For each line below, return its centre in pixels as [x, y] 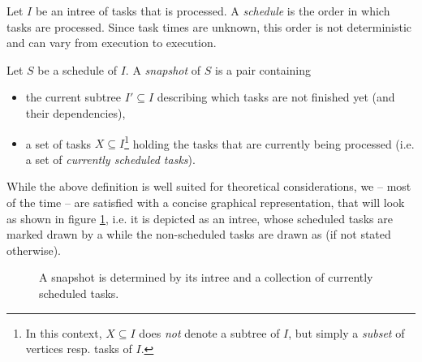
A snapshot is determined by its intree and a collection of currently [206, 277]
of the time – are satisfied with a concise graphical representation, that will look [206, 202]
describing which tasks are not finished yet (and [276, 97]
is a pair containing [263, 69]
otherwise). [34, 250]
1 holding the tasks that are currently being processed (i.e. [269, 142]
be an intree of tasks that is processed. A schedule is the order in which [213, 11]
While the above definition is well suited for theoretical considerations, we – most [209, 186]
